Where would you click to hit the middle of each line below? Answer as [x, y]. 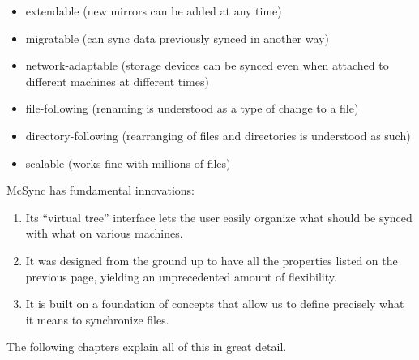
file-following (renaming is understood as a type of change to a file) [192, 108]
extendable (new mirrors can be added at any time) [154, 11]
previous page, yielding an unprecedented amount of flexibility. [181, 276]
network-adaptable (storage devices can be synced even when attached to [207, 65]
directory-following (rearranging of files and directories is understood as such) [218, 135]
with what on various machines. [104, 233]
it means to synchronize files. [97, 319]
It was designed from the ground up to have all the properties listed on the [212, 260]
